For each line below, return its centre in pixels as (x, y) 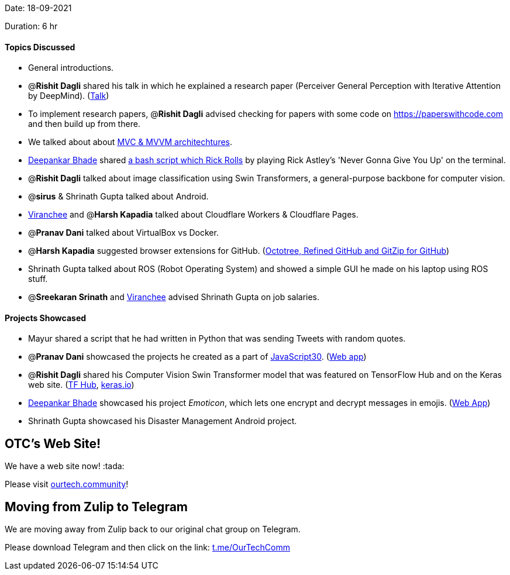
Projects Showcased (46, 318)
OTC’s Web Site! (53, 443)
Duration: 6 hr (31, 26)
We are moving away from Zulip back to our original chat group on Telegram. (153, 529)
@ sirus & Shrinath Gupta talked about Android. (118, 197)
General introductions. (71, 68)
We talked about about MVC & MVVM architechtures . (130, 142)
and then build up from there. (84, 124)
